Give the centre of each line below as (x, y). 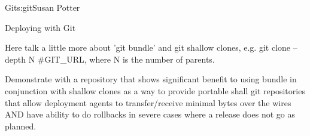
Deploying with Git (40, 27)
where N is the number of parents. (152, 59)
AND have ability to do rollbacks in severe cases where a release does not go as (150, 114)
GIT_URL (64, 59)
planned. (21, 126)
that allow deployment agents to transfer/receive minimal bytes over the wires (148, 102)
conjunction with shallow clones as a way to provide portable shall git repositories (155, 90)
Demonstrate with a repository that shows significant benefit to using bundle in (151, 79)
